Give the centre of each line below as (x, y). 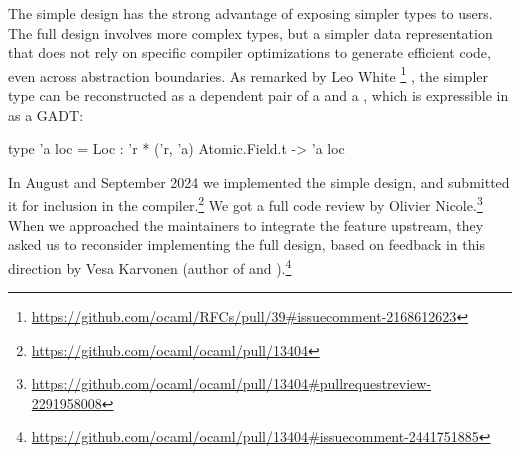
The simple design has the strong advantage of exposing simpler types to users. (250, 13)
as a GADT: (46, 114)
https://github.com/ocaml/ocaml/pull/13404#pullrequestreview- (231, 383)
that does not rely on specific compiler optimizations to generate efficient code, (249, 52)
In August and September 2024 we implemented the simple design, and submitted (259, 181)
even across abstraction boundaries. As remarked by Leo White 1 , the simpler (248, 74)
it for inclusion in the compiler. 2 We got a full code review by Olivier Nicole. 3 (245, 204)
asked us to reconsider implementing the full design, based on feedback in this (246, 244)
